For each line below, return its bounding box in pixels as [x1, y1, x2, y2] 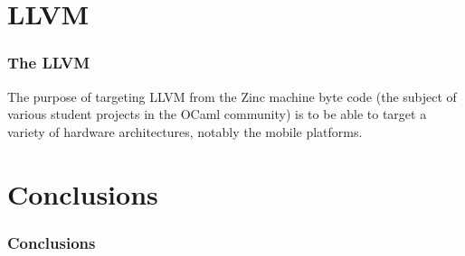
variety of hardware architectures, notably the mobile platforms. [7, 122, 363, 141]
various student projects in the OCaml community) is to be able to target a [7, 105, 427, 123]
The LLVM [7, 51, 90, 74]
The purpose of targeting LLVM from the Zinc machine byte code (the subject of [7, 87, 457, 105]
